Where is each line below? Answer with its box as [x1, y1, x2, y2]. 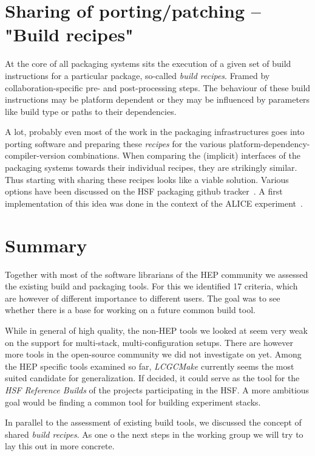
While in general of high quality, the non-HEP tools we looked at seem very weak [5, 323, 308, 336]
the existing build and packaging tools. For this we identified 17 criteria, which [5, 280, 298, 292]
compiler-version [5, 149, 66, 162]
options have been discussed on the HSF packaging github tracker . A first [5, 185, 283, 198]
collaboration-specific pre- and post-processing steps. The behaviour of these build [5, 81, 311, 94]
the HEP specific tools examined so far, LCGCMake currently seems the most [5, 359, 294, 372]
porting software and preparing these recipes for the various [5, 137, 226, 150]
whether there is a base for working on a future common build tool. [5, 303, 256, 316]
